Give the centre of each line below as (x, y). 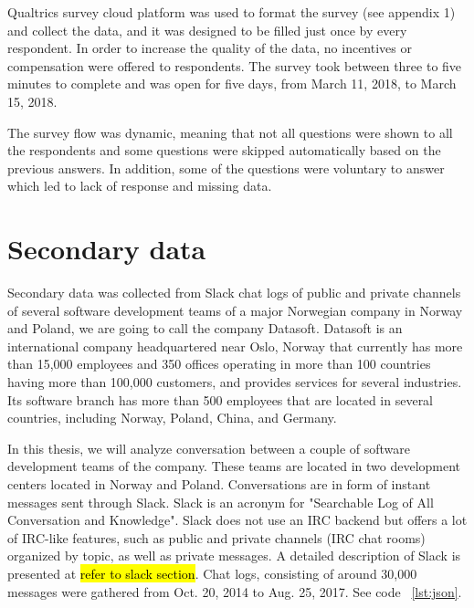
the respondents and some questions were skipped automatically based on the (224, 150)
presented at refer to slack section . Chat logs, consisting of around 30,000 (212, 573)
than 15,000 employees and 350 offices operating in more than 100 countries (219, 364)
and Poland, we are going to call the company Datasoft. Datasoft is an (205, 328)
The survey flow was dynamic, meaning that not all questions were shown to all (230, 132)
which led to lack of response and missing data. (140, 186)
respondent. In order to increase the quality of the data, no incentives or (210, 48)
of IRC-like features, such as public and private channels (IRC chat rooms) (216, 537)
